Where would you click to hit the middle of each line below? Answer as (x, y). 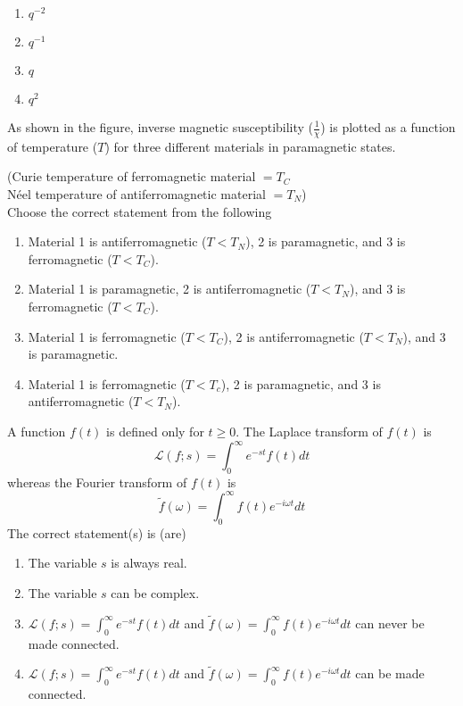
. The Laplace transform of (309, 431)
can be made (390, 673)
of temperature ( (53, 146)
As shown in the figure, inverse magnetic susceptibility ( (161, 127)
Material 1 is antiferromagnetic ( (117, 241)
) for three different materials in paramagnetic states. (250, 146)
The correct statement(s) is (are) (97, 532)
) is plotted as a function (388, 127)
